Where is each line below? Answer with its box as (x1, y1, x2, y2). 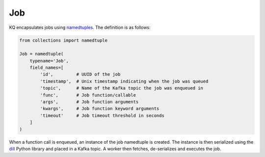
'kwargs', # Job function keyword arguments (40, 106, 159, 112)
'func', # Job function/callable (40, 92, 136, 98)
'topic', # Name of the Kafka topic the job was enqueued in (40, 86, 204, 91)
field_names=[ (29, 65, 64, 70)
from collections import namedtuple (19, 37, 108, 43)
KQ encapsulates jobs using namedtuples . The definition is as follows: (9, 24, 151, 30)
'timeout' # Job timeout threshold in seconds (40, 112, 164, 118)
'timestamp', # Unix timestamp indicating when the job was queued (40, 78, 209, 84)
